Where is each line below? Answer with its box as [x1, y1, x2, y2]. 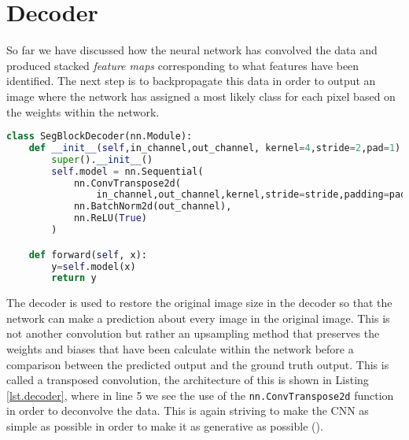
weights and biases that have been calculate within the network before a [6, 341, 354, 357]
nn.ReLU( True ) [73, 213, 147, 224]
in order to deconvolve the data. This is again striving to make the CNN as [6, 402, 369, 419]
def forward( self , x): [28, 249, 147, 261]
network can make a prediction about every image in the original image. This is [6, 309, 390, 326]
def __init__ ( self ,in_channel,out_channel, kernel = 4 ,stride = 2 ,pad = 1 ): [28, 142, 407, 153]
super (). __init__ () [51, 153, 153, 165]
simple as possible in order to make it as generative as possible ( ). [6, 418, 323, 434]
